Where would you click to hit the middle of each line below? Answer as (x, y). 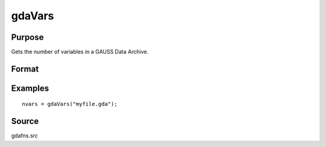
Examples (30, 88)
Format (25, 69)
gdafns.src (25, 136)
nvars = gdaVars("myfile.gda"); (70, 104)
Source (25, 121)
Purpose (27, 37)
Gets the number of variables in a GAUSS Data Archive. (80, 52)
